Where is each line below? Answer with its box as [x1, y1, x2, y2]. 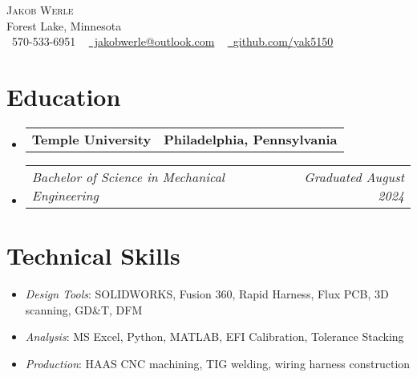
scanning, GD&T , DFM [25, 301, 143, 318]
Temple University [31, 129, 152, 148]
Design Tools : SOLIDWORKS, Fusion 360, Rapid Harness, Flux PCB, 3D [25, 286, 389, 302]
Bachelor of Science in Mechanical [31, 167, 225, 186]
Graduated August [304, 167, 404, 186]
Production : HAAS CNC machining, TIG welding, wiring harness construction [25, 355, 411, 371]
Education [6, 79, 121, 112]
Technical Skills [6, 239, 180, 272]
